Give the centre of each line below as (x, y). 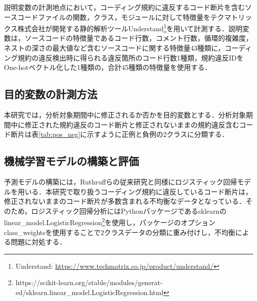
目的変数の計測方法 (51, 94)
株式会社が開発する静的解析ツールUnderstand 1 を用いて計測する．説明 (130, 28)
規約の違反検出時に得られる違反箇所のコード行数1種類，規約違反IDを (130, 57)
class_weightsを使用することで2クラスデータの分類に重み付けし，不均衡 (120, 232)
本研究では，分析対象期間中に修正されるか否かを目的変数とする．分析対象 (125, 115)
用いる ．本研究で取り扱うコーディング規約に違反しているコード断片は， (135, 191)
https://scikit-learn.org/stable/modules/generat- (89, 282)
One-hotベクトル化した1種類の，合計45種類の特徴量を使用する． (108, 67)
